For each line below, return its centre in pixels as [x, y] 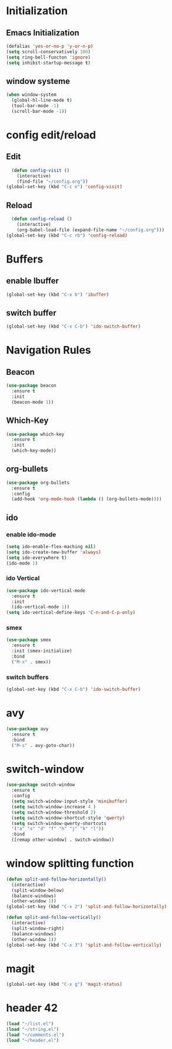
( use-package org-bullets [38, 483]
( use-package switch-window [41, 785]
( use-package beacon [32, 386]
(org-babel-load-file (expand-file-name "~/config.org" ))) [91, 230]
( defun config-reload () [42, 219]
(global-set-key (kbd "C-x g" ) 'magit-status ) [64, 985]
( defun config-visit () [40, 170]
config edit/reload [51, 135]
